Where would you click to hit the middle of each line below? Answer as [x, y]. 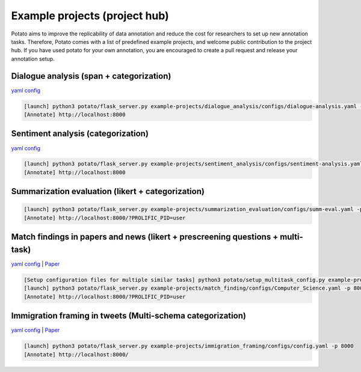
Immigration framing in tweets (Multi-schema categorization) [129, 316]
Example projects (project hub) [90, 16]
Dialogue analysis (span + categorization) [91, 76]
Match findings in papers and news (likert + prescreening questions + [145, 237]
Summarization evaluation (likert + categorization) [108, 191]
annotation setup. [33, 59]
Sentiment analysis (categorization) [80, 134]
